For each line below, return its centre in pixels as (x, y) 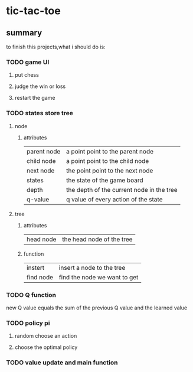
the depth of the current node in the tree (122, 190)
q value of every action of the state (114, 199)
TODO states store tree (40, 113)
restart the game (35, 98)
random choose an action (46, 336)
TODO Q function (31, 295)
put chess (27, 75)
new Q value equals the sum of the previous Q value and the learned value (97, 308)
